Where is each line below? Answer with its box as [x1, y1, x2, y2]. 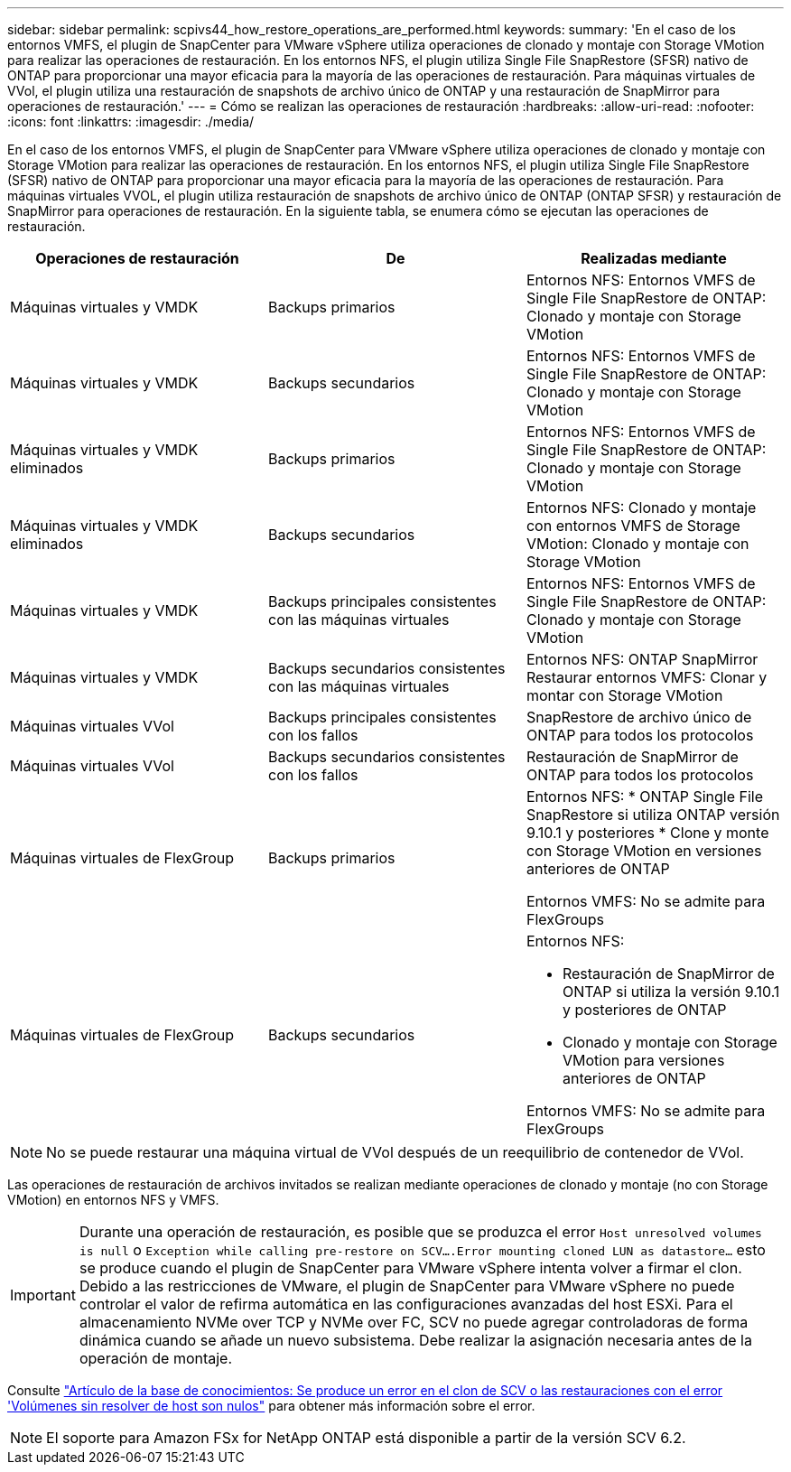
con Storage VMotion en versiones [526, 842, 762, 860]
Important [10, 1286, 76, 1304]
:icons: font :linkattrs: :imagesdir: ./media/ [7, 114, 255, 129]
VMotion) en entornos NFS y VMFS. [7, 1192, 219, 1207]
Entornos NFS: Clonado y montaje [526, 498, 757, 517]
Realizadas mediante [581, 249, 727, 267]
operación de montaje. [79, 1349, 233, 1367]
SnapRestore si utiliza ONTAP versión [526, 806, 780, 824]
